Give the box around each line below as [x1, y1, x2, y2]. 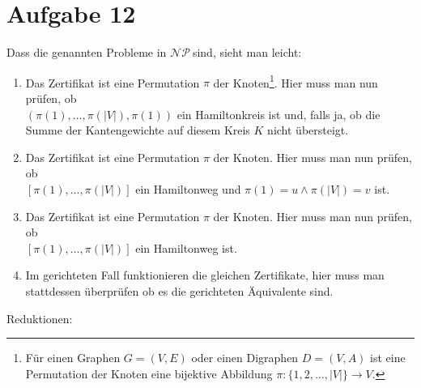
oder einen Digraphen [191, 349, 299, 366]
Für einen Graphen [25, 349, 121, 366]
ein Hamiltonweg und [135, 180, 241, 197]
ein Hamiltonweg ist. [135, 239, 237, 256]
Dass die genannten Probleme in [6, 44, 167, 61]
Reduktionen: [6, 309, 73, 326]
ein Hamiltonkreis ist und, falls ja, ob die [176, 105, 381, 122]
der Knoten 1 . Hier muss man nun [213, 71, 378, 91]
